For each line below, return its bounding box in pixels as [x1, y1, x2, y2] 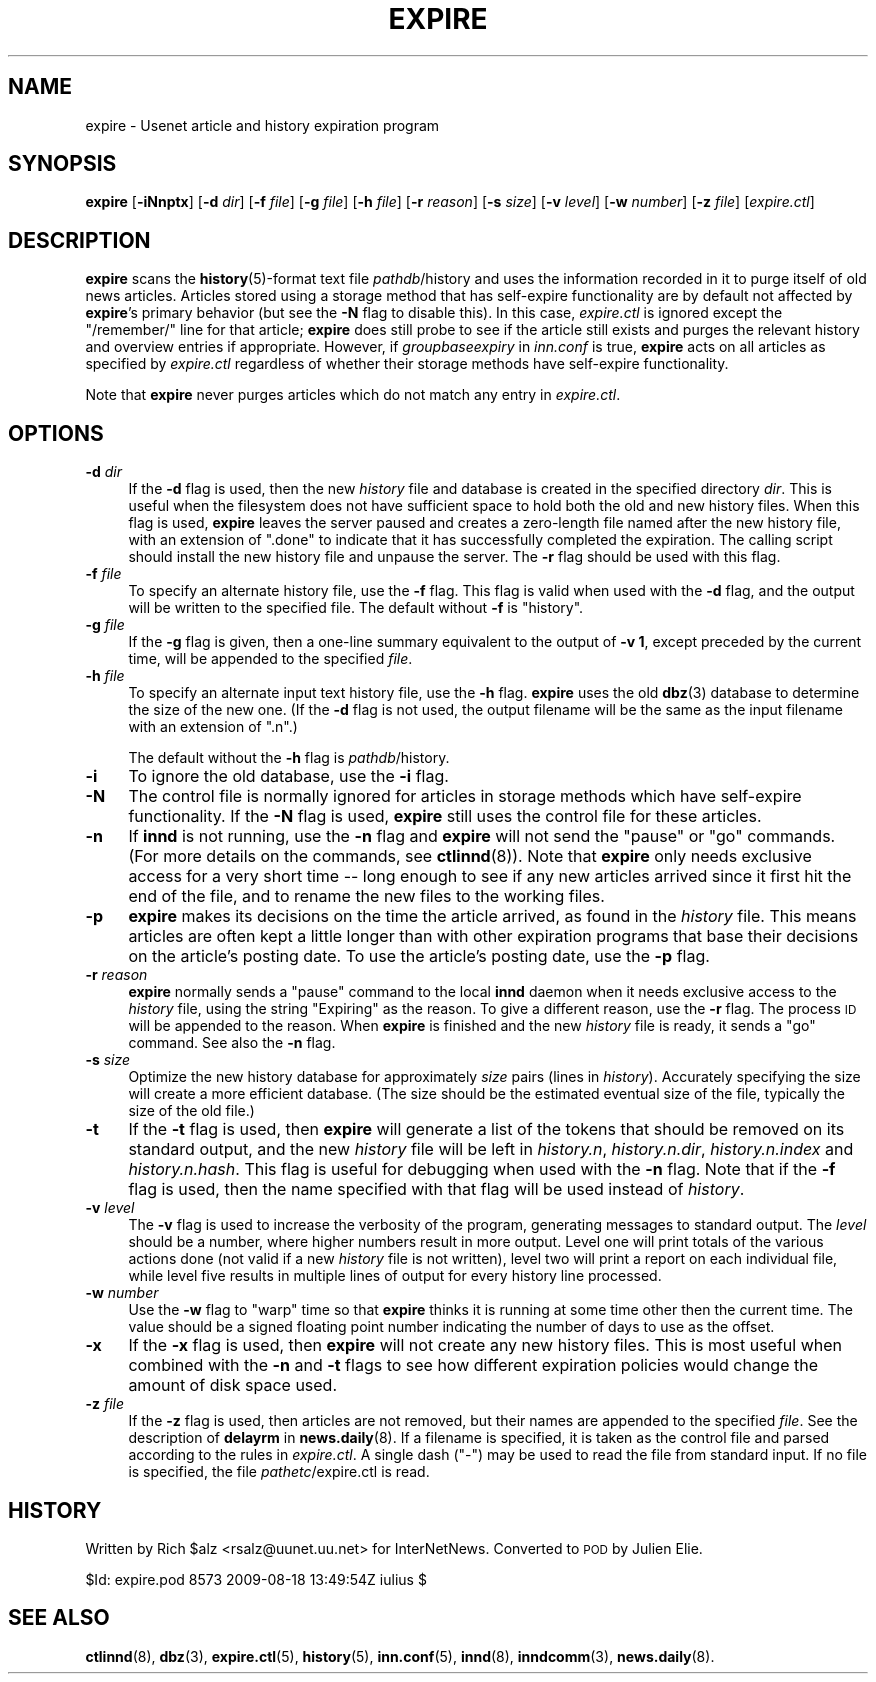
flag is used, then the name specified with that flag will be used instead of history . [128, 1179, 745, 1200]
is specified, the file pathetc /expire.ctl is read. [128, 1463, 430, 1481]
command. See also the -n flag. [128, 1034, 336, 1052]
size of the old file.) [128, 1102, 255, 1120]
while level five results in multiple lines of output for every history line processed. [128, 1267, 662, 1285]
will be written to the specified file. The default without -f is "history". [128, 599, 584, 617]
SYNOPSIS [8, 151, 117, 177]
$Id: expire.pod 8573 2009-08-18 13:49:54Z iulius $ [85, 1570, 427, 1588]
